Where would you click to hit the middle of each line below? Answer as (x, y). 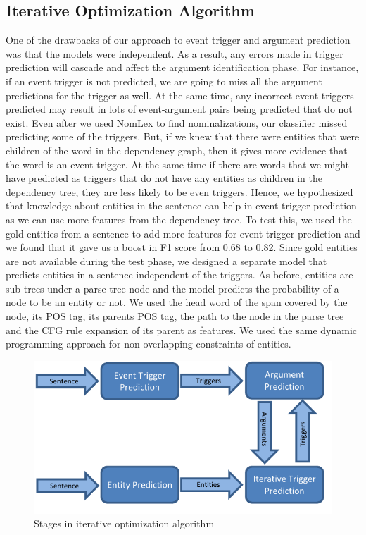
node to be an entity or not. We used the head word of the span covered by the (177, 302)
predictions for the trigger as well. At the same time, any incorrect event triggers (180, 95)
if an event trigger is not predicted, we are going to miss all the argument (164, 81)
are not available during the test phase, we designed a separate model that (166, 260)
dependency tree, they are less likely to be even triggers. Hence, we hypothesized (179, 191)
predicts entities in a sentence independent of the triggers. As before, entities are (179, 275)
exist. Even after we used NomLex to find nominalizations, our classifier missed (177, 122)
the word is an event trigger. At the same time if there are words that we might (178, 164)
